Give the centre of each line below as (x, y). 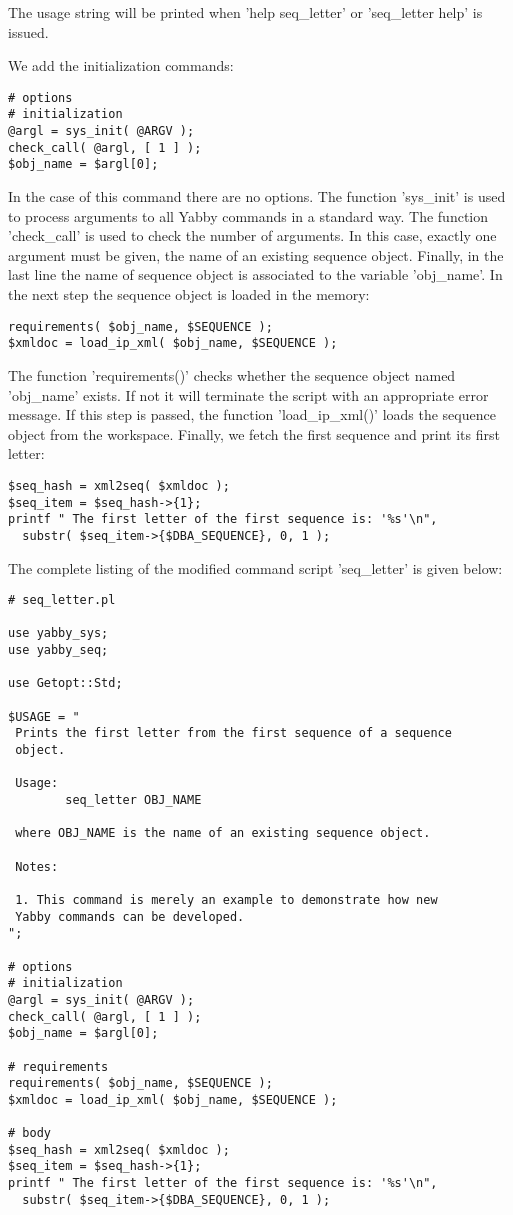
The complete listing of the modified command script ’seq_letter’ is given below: (255, 567)
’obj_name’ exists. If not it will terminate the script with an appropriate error (248, 394)
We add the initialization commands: (121, 65)
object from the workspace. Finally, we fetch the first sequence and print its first (254, 433)
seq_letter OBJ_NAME (133, 800)
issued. (28, 31)
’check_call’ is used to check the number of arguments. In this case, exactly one (252, 235)
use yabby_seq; (58, 650)
